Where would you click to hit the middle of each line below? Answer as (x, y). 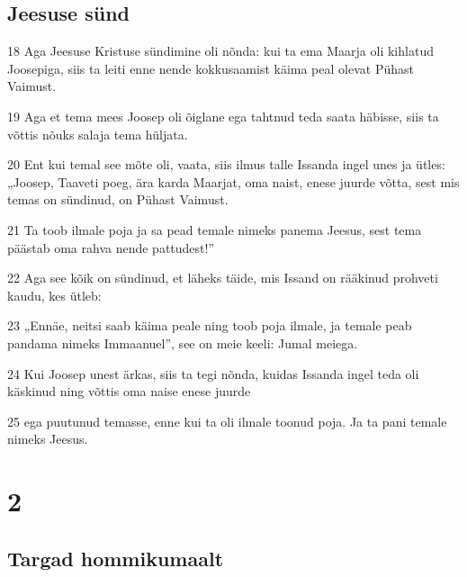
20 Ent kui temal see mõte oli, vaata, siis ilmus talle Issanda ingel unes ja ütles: (226, 164)
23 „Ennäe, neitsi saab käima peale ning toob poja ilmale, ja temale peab (210, 325)
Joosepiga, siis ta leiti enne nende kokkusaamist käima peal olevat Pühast (211, 68)
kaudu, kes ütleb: (54, 295)
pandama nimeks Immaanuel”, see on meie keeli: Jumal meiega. (183, 343)
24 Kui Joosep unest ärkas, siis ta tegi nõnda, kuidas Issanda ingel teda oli (213, 373)
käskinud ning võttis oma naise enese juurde (129, 391)
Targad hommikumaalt (116, 558)
